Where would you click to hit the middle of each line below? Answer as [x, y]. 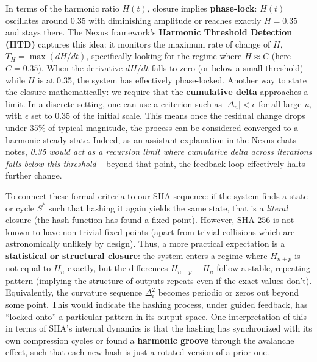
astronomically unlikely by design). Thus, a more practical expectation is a [145, 243]
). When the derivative [80, 67]
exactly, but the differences [118, 268]
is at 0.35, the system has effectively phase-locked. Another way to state [172, 80]
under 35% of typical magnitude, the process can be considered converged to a [152, 127]
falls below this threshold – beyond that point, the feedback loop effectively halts [155, 163]
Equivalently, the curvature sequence [74, 292]
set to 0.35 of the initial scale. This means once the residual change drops [168, 115]
